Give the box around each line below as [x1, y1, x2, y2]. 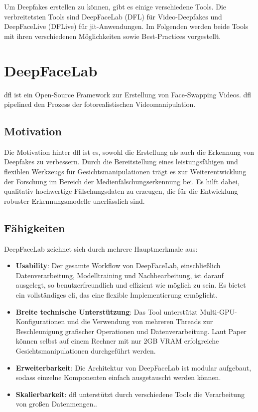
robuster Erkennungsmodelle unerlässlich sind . [4, 195, 145, 206]
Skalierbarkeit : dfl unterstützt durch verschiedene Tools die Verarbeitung [15, 389, 245, 399]
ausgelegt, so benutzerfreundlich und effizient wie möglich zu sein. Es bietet [15, 280, 246, 290]
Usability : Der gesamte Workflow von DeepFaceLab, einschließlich [15, 260, 221, 271]
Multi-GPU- [200, 306, 237, 317]
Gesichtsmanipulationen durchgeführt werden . [15, 346, 156, 356]
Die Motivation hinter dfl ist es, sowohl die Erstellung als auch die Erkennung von [4, 146, 255, 157]
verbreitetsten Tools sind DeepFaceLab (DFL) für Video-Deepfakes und [4, 11, 222, 21]
